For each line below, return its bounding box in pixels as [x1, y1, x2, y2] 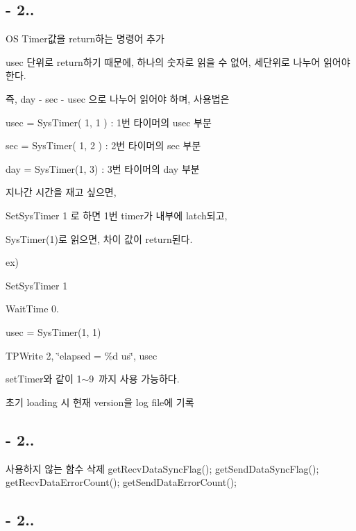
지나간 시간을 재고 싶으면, [6, 185, 117, 199]
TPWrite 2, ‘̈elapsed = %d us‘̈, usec [6, 348, 158, 362]
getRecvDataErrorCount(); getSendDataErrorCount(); [6, 475, 237, 489]
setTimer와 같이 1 [6, 371, 82, 386]
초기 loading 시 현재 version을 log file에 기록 [6, 394, 194, 409]
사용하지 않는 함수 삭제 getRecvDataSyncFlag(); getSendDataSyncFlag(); [6, 461, 319, 475]
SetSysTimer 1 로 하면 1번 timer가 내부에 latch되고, [6, 208, 228, 222]
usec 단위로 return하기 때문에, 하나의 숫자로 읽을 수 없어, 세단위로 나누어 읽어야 [6, 54, 350, 69]
